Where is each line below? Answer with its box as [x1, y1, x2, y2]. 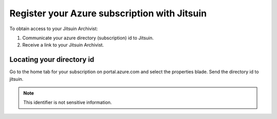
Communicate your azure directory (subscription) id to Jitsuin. [22, 35, 154, 41]
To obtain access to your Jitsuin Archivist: [9, 26, 98, 32]
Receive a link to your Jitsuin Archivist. [22, 42, 104, 48]
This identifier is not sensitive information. [23, 100, 112, 106]
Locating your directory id [9, 55, 94, 64]
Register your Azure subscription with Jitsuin [9, 8, 207, 19]
